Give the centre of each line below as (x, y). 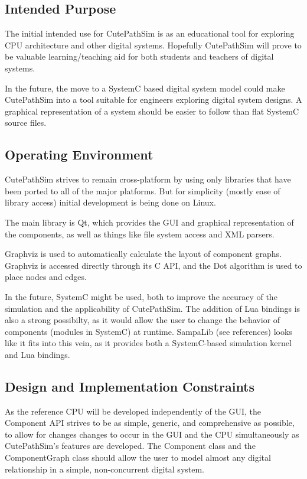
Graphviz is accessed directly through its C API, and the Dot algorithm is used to (153, 265)
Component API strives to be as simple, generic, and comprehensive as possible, (150, 423)
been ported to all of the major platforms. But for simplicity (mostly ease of (143, 190)
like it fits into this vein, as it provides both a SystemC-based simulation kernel (148, 343)
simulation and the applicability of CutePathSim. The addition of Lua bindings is (153, 308)
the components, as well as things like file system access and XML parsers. (140, 234)
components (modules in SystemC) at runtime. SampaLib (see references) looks (148, 331)
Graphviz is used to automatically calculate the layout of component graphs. (143, 254)
